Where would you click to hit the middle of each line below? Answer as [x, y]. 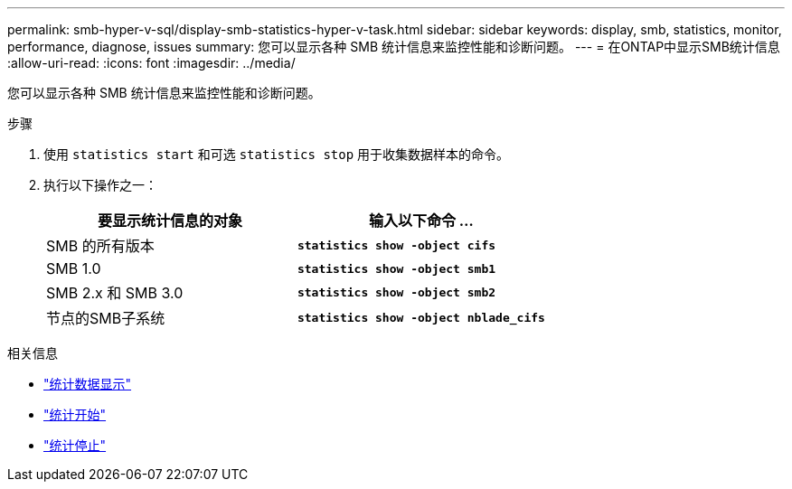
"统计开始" [75, 414]
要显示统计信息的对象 [170, 221]
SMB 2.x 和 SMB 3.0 [115, 293]
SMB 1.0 [74, 268]
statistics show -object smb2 [396, 292]
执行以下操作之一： [100, 185]
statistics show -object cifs [396, 245]
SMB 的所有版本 [100, 246]
